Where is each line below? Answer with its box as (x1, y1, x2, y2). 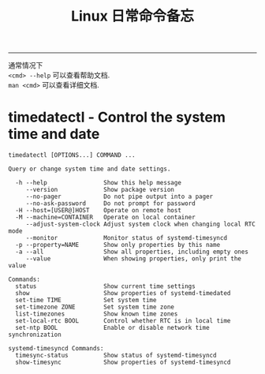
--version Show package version (25, 186, 175, 194)
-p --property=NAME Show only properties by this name (15, 241, 221, 249)
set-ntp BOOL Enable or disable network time (15, 324, 211, 332)
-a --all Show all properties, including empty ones (15, 248, 248, 256)
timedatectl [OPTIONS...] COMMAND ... (8, 151, 136, 159)
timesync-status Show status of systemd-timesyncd (15, 352, 217, 360)
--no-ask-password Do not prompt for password (25, 200, 196, 208)
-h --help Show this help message (15, 179, 181, 187)
